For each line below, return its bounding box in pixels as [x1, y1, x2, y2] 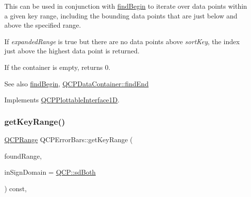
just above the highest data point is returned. [4, 46, 140, 56]
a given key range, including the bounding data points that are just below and [4, 10, 237, 20]
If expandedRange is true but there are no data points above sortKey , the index [4, 36, 240, 46]
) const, [4, 183, 27, 193]
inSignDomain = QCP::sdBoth [4, 167, 96, 177]
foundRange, [4, 150, 42, 161]
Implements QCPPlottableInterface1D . [4, 95, 120, 105]
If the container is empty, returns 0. [4, 62, 111, 72]
